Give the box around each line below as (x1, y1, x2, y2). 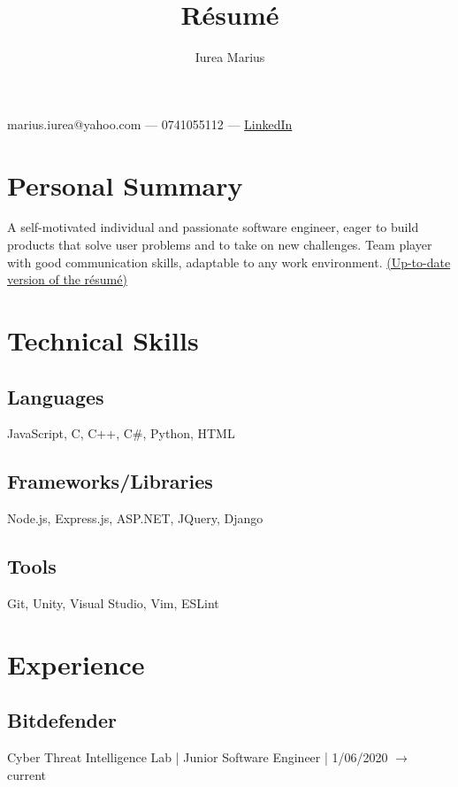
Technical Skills (7, 322, 199, 358)
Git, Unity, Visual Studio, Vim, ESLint (7, 593, 219, 612)
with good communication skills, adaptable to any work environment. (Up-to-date (7, 252, 451, 271)
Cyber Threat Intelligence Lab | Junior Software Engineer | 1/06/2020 (7, 748, 388, 767)
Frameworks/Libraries (7, 467, 213, 495)
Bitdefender (7, 706, 118, 734)
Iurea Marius (195, 48, 265, 66)
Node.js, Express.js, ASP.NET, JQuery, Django (7, 509, 263, 528)
